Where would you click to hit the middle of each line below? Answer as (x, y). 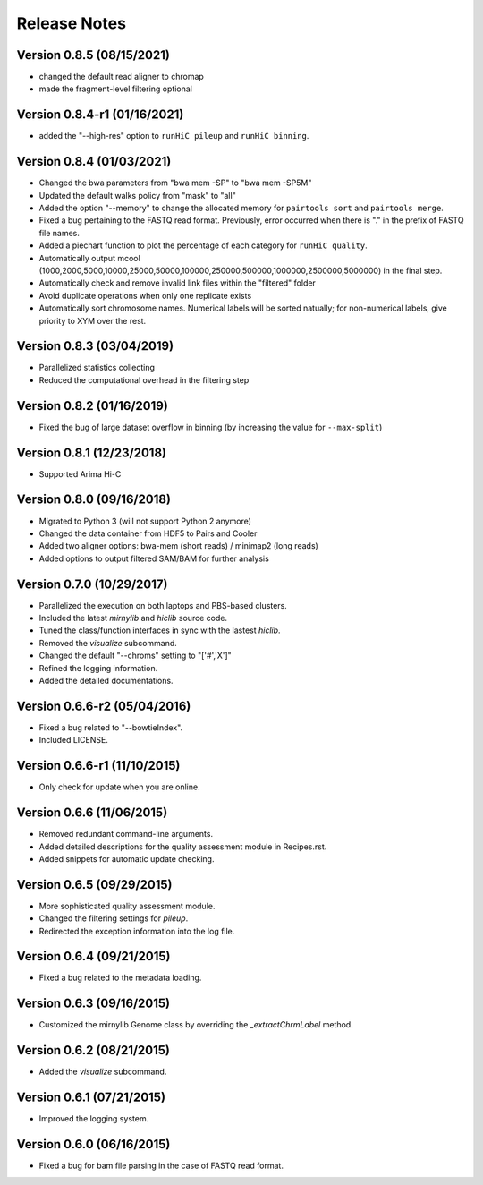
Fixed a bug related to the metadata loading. (120, 978)
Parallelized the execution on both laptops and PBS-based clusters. (163, 605)
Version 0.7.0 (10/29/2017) (92, 584)
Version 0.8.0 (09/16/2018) (94, 500)
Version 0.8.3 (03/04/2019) (95, 346)
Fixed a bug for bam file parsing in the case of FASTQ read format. (161, 1166)
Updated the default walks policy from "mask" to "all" (137, 195)
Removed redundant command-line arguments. (126, 834)
